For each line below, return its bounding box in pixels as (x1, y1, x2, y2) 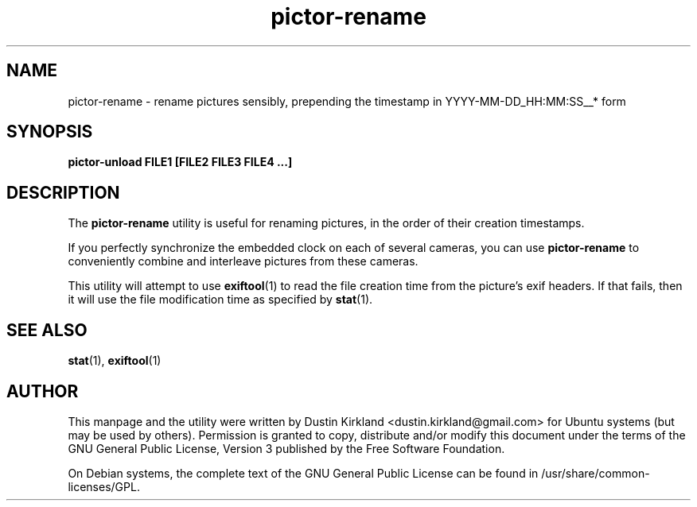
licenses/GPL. (68, 479, 140, 493)
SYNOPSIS (6, 122, 93, 142)
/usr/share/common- (541, 466, 650, 480)
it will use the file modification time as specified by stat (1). (68, 292, 373, 307)
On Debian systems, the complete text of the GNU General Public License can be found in (68, 466, 539, 480)
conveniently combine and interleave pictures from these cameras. (68, 254, 419, 269)
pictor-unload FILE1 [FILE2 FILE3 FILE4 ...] (68, 155, 293, 169)
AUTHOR (6, 381, 79, 401)
